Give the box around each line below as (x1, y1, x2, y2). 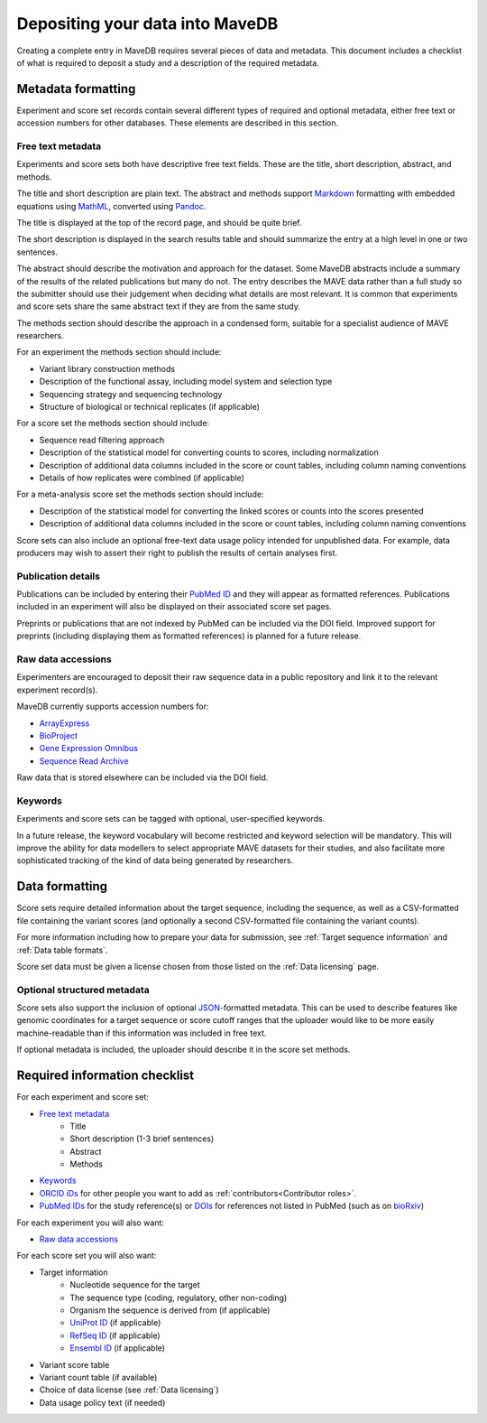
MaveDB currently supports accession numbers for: (16, 701, 209, 712)
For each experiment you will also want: (16, 1217, 164, 1228)
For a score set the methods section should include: (16, 418, 210, 429)
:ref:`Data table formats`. (16, 944, 108, 955)
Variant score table (39, 1359, 110, 1370)
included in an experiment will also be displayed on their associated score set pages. (16, 601, 333, 612)
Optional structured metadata (16, 983, 150, 996)
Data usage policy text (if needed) (39, 1397, 166, 1408)
